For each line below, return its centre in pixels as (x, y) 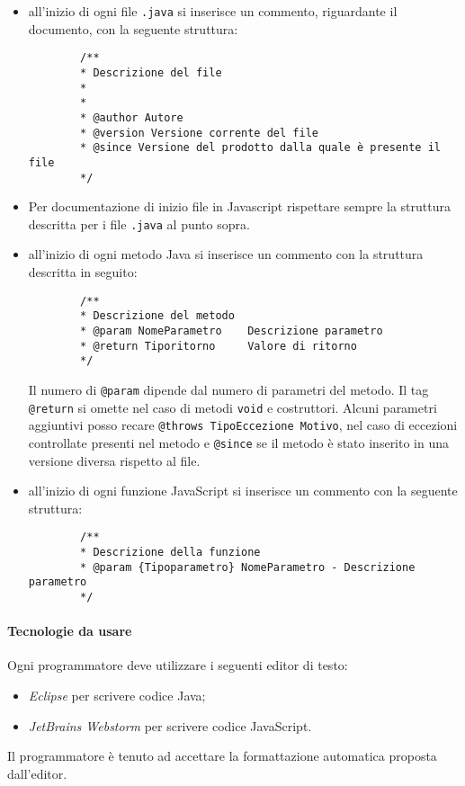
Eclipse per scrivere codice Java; (117, 695)
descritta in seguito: (83, 272)
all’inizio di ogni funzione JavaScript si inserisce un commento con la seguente (243, 491)
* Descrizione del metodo (157, 316)
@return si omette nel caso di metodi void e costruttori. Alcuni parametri (232, 407)
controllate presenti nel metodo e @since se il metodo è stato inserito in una (239, 442)
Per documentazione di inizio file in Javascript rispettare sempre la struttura (239, 206)
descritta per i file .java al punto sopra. (139, 223)
